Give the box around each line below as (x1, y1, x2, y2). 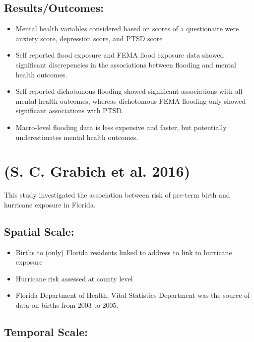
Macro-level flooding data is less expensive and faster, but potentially (15, 122, 227, 132)
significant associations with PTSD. (15, 105, 124, 116)
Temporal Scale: (4, 324, 88, 340)
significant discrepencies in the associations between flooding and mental (15, 59, 237, 69)
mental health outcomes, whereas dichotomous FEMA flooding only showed (15, 95, 246, 106)
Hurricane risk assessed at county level (15, 273, 133, 283)
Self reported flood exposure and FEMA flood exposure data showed (15, 50, 224, 60)
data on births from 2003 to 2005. (15, 300, 119, 310)
